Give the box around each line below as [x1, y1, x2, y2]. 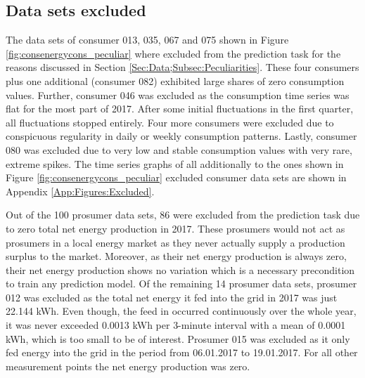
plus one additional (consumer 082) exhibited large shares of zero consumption [6, 73, 345, 88]
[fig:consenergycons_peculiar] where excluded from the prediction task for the [6, 46, 341, 60]
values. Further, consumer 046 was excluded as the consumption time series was [6, 87, 350, 102]
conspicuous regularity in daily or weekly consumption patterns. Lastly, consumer [6, 129, 357, 143]
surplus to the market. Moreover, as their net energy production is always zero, [6, 249, 347, 263]
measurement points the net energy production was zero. [6, 358, 250, 373]
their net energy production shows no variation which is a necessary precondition [6, 262, 355, 277]
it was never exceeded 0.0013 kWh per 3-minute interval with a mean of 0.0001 [6, 318, 346, 332]
